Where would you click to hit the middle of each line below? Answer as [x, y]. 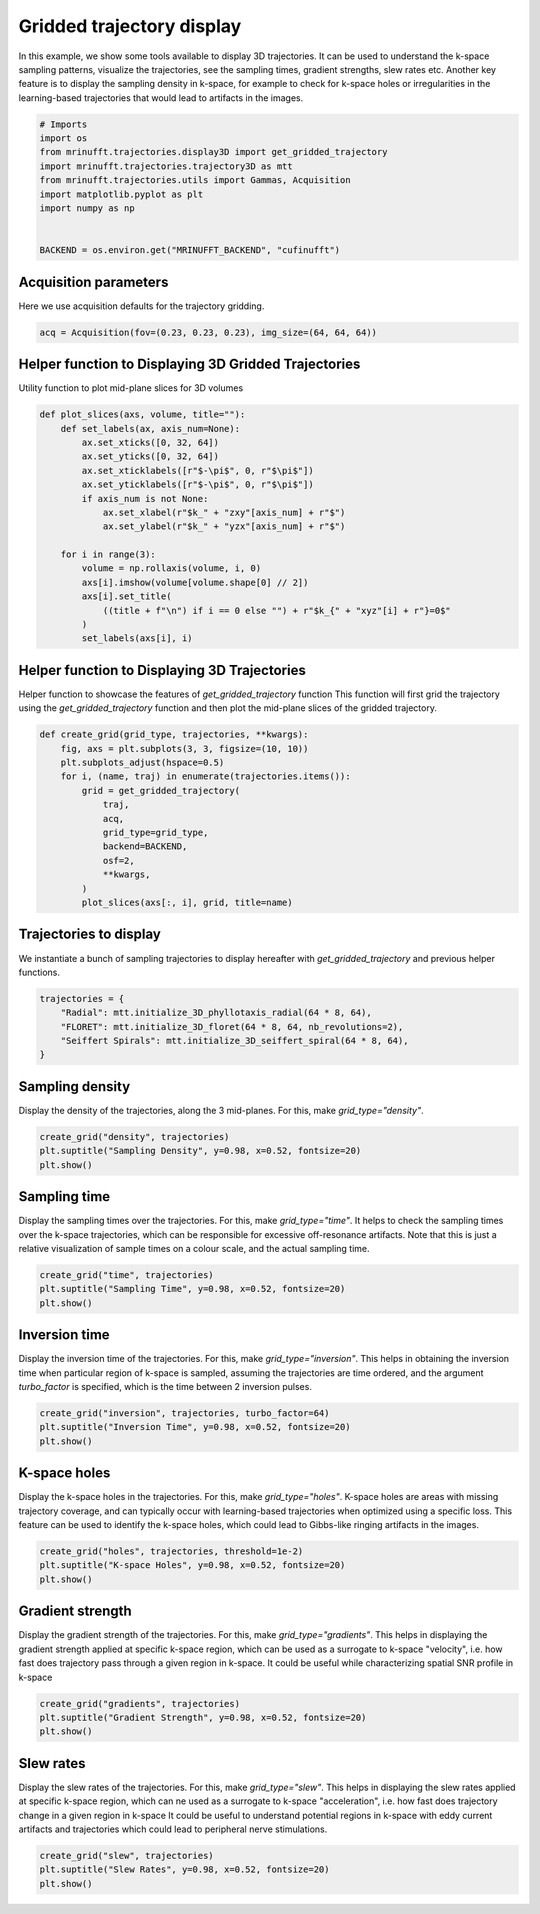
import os [63, 138]
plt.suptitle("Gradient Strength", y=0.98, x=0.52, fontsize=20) [203, 1717]
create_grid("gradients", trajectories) [139, 1703]
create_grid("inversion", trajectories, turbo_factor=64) [184, 1413]
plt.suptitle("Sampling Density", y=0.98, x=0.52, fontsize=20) [200, 1151]
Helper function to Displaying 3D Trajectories [162, 670]
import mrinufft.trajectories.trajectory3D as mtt [166, 166]
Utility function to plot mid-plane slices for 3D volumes [131, 388]
